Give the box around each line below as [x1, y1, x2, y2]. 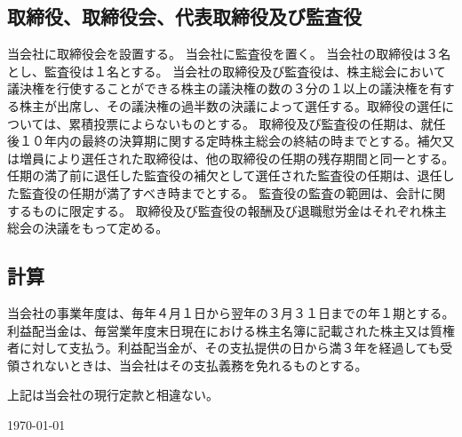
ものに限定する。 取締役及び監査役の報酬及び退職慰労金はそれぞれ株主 [31, 201, 447, 219]
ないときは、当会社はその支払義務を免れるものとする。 [44, 355, 368, 374]
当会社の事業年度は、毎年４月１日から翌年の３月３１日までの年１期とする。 [7, 303, 455, 322]
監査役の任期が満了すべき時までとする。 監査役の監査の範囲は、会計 [19, 183, 421, 202]
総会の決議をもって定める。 [7, 218, 169, 237]
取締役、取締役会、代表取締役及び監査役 [7, 3, 362, 30]
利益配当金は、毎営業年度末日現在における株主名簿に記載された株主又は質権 [7, 321, 455, 339]
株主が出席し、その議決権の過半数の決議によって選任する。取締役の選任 [19, 96, 442, 115]
